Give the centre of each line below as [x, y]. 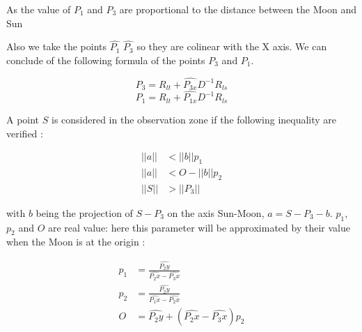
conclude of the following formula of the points [106, 60]
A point [23, 119]
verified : [25, 133]
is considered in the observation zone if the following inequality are [194, 119]
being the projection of [84, 212]
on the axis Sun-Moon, [216, 212]
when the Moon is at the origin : [76, 242]
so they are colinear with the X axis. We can [232, 46]
